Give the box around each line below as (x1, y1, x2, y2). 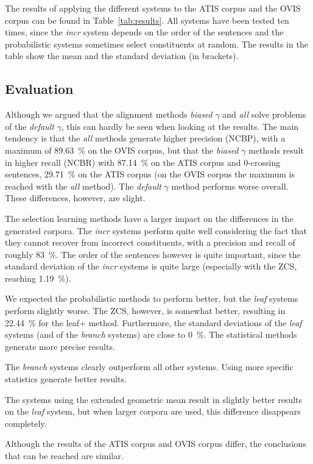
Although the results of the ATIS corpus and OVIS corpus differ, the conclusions (5, 437, 306, 450)
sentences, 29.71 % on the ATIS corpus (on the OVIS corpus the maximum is (5, 168, 295, 180)
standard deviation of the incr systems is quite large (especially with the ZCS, (5, 260, 297, 273)
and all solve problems (222, 108, 306, 121)
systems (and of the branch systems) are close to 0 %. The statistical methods (5, 328, 297, 341)
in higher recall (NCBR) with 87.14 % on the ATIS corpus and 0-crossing (5, 155, 281, 168)
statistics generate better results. (5, 373, 127, 385)
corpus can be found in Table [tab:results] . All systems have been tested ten (5, 13, 289, 26)
